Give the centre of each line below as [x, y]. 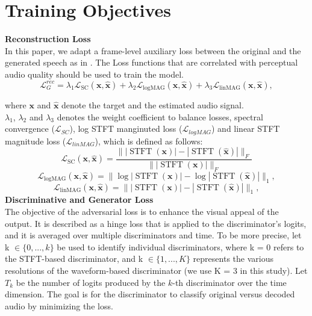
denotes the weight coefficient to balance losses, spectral [160, 116]
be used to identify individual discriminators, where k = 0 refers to [180, 246]
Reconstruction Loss [48, 39]
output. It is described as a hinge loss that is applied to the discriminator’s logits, [156, 223]
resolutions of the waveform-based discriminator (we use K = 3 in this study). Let [156, 270]
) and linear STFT [245, 129]
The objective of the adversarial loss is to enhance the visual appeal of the [142, 211]
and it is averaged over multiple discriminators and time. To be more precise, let [153, 235]
